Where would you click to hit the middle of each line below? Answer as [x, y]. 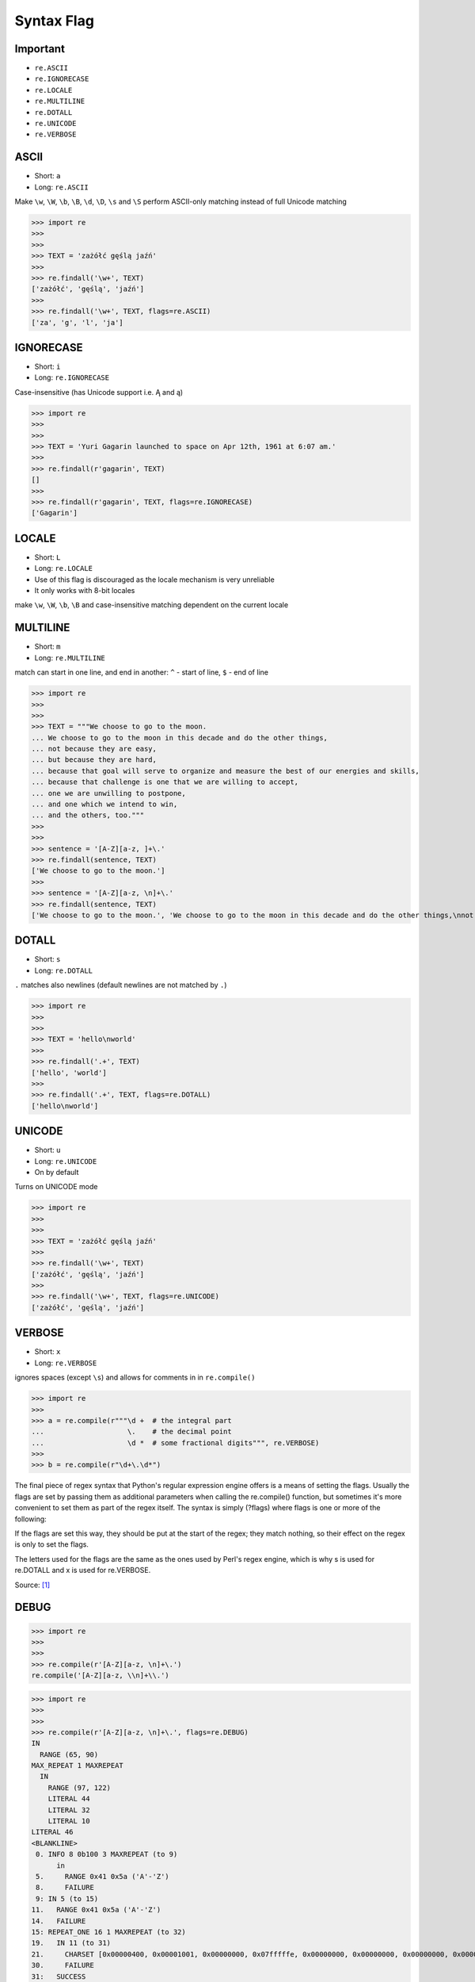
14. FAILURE [59, 1921]
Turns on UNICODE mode [56, 1187]
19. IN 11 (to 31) [71, 1943]
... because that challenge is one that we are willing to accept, [165, 782]
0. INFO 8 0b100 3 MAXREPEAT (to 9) [107, 1854]
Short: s [47, 959]
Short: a [47, 176]
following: [30, 1519]
